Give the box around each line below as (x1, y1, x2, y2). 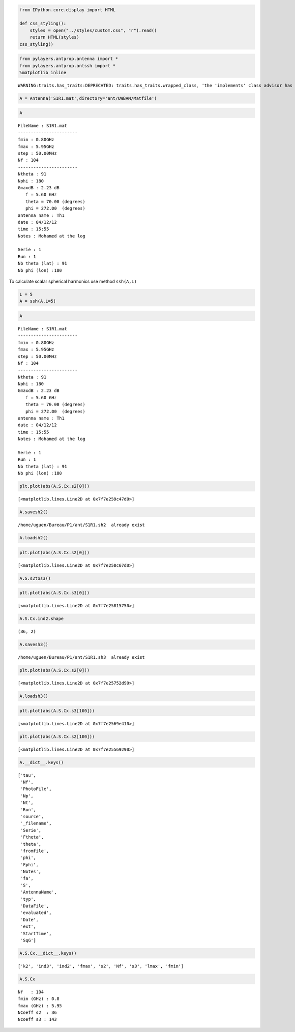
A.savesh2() (19, 509, 49, 515)
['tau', (18, 772, 36, 778)
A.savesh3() (19, 642, 49, 648)
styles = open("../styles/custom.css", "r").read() (29, 28, 157, 33)
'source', (20, 814, 44, 819)
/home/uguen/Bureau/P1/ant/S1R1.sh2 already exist (18, 522, 145, 528)
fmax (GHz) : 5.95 (18, 1003, 62, 1008)
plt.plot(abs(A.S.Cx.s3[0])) (19, 590, 90, 596)
